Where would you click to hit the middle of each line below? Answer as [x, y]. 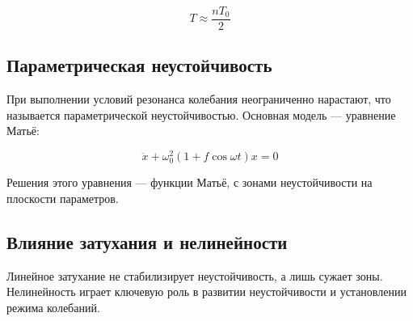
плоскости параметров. [63, 198]
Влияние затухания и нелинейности [147, 241]
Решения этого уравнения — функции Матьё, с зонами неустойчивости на [190, 182]
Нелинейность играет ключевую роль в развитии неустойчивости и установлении [206, 291]
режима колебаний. [53, 307]
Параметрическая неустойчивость [139, 65]
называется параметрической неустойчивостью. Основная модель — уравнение [201, 114]
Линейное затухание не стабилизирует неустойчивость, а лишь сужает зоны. [195, 275]
